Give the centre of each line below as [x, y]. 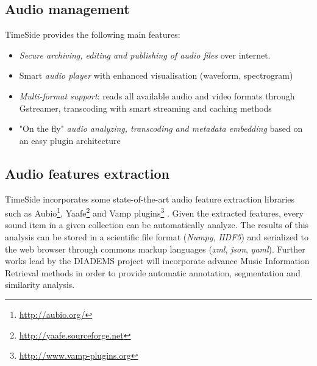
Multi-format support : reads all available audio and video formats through [157, 95]
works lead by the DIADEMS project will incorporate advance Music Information [157, 261]
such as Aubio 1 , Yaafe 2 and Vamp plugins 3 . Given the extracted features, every [154, 212]
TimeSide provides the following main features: [93, 34]
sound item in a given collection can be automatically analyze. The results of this [157, 225]
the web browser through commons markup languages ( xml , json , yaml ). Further [155, 249]
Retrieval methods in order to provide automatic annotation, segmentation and [153, 272]
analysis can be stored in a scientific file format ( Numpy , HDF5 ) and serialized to [157, 237]
